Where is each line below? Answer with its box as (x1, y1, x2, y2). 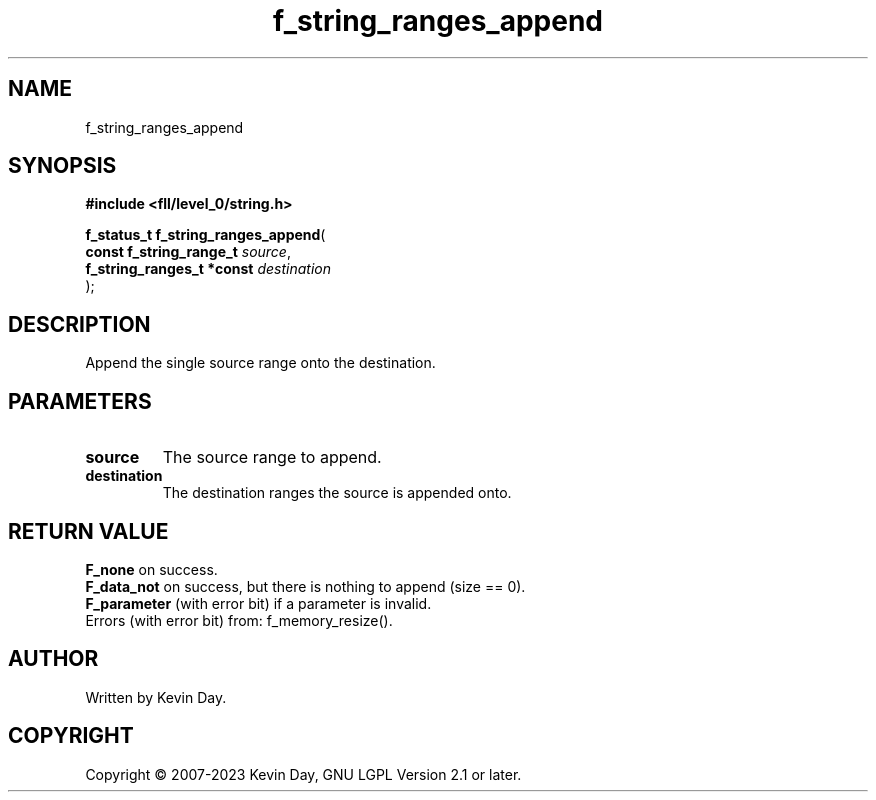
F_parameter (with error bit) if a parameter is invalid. (85, 594, 432, 612)
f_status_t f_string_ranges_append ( (85, 226, 326, 244)
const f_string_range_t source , (85, 243, 291, 261)
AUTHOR (8, 646, 99, 672)
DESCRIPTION (8, 311, 151, 337)
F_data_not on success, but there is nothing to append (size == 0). (85, 577, 526, 595)
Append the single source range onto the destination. (85, 354, 436, 372)
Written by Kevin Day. (85, 688, 227, 706)
